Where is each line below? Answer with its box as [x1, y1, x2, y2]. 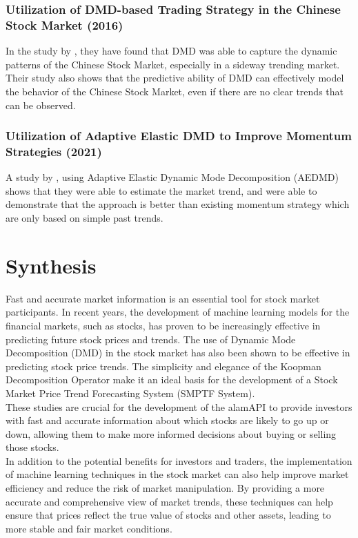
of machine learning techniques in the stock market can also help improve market [6, 467, 349, 481]
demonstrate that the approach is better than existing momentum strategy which [6, 197, 350, 211]
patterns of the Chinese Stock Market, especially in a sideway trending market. [6, 57, 340, 71]
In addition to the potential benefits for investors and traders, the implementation [6, 453, 352, 468]
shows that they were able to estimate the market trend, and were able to [6, 183, 317, 198]
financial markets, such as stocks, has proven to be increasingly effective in [6, 318, 321, 332]
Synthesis [6, 251, 97, 279]
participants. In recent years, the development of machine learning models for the [6, 305, 350, 319]
